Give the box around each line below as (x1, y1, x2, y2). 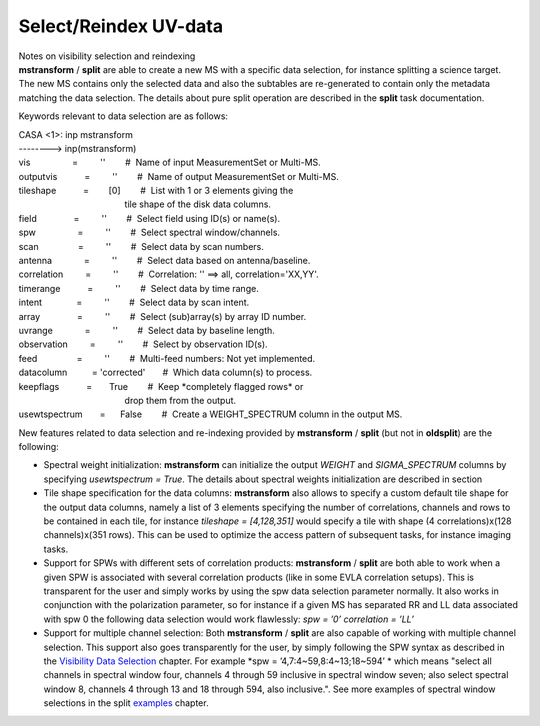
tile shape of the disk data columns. (124, 198, 272, 210)
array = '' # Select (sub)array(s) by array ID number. (18, 310, 307, 322)
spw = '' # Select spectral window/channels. (18, 226, 280, 239)
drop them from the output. (124, 394, 237, 406)
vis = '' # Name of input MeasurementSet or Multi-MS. (18, 156, 322, 169)
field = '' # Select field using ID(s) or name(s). (18, 212, 280, 224)
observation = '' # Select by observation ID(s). (18, 338, 269, 350)
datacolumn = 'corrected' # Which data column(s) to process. (18, 366, 313, 379)
